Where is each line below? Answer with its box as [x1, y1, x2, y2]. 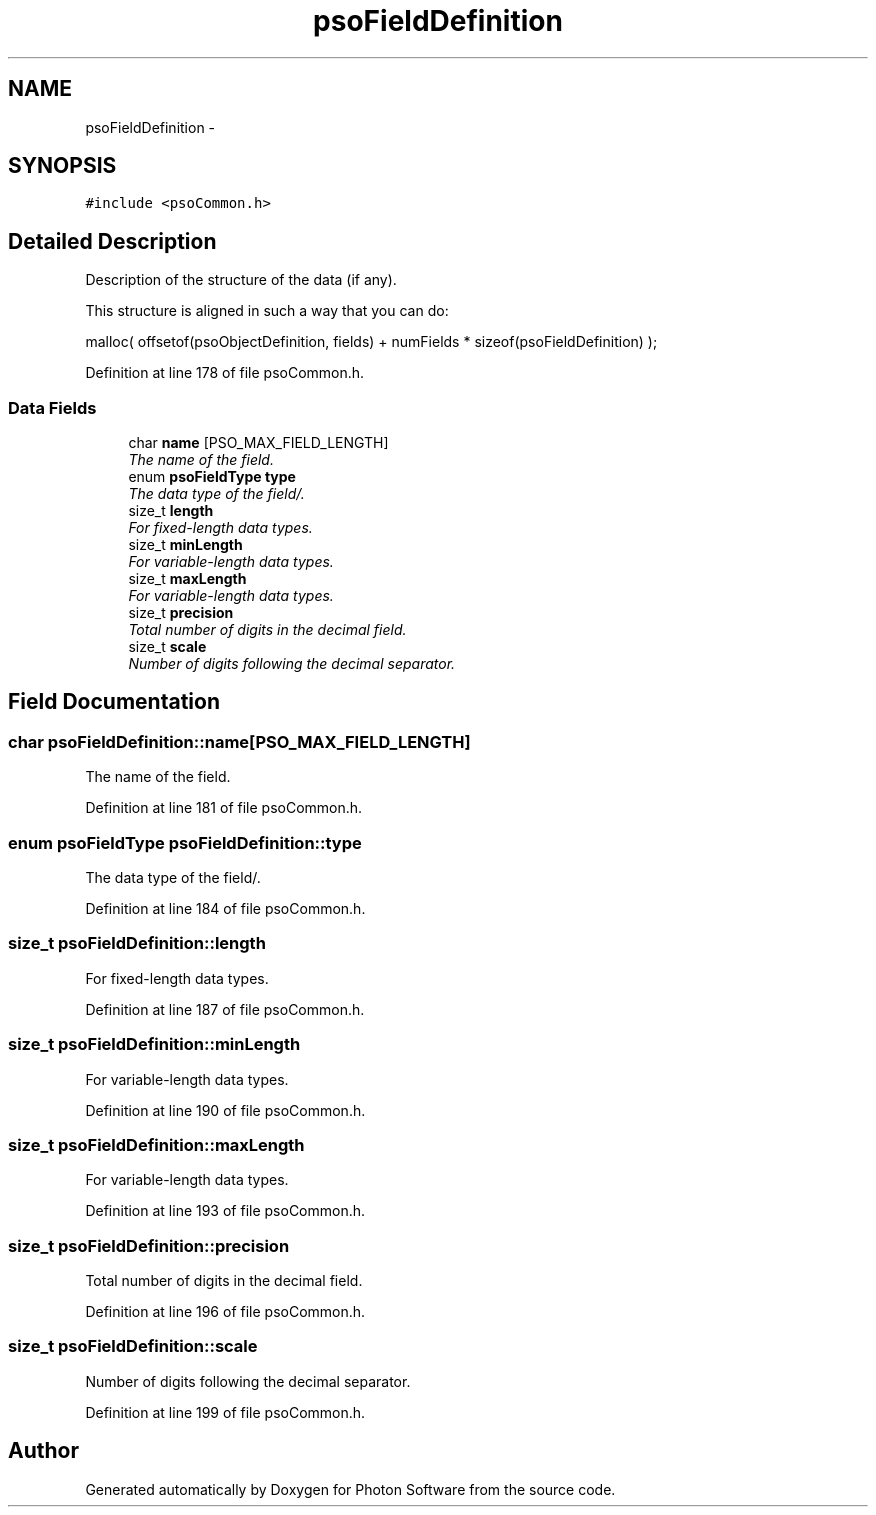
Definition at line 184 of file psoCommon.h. [85, 900, 366, 917]
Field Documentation [8, 689, 220, 715]
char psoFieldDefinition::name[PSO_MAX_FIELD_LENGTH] [8, 731, 471, 752]
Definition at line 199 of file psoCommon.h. [85, 1403, 366, 1421]
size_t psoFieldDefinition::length [8, 933, 266, 954]
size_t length [128, 502, 214, 520]
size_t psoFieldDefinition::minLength [8, 1034, 301, 1055]
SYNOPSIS [8, 153, 117, 179]
